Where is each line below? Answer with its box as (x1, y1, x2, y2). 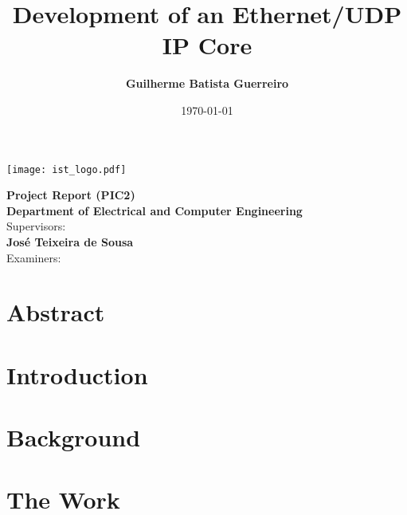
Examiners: (6, 249, 61, 265)
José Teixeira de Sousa (6, 233, 134, 250)
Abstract (6, 296, 105, 328)
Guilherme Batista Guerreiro (125, 75, 289, 92)
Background (6, 421, 141, 454)
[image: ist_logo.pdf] (6, 163, 127, 175)
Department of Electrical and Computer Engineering (6, 202, 303, 218)
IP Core (162, 29, 252, 61)
